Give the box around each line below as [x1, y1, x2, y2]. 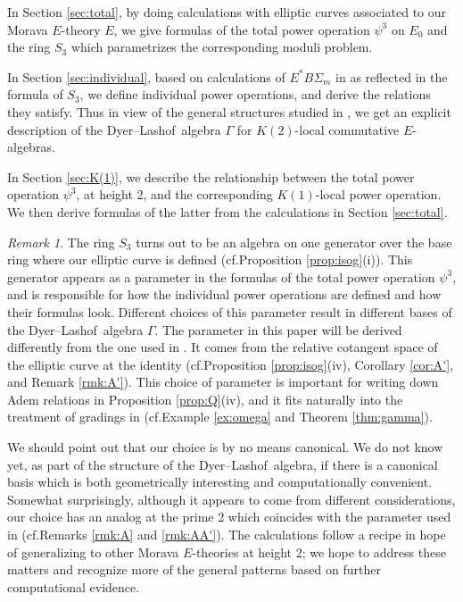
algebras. [7, 138, 55, 156]
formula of [7, 85, 63, 104]
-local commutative [294, 120, 400, 138]
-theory [61, 20, 101, 38]
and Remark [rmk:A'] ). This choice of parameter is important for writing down [7, 372, 439, 391]
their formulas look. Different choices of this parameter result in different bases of [7, 302, 452, 321]
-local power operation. [315, 185, 442, 204]
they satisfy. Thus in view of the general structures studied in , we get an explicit [7, 102, 451, 121]
